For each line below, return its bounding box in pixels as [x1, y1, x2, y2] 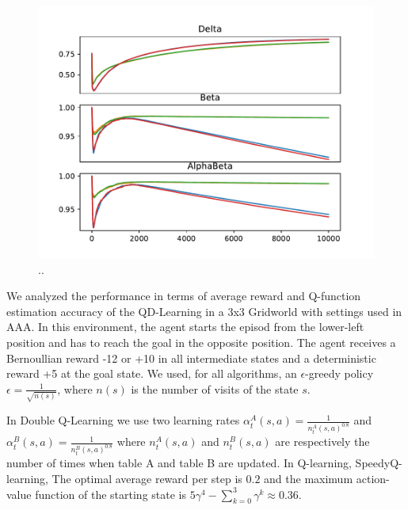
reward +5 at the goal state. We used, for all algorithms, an [6, 365, 297, 382]
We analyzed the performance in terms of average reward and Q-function [6, 287, 361, 304]
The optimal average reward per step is [51, 470, 242, 487]
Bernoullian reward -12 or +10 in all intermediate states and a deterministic [6, 349, 376, 366]
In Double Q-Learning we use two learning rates [6, 412, 240, 428]
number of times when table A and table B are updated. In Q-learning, [6, 455, 352, 471]
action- [356, 470, 390, 487]
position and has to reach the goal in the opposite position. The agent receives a [6, 333, 396, 350]
